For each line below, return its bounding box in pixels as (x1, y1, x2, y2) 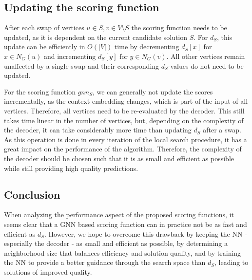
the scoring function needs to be (131, 22, 227, 33)
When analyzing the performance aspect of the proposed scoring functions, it (4, 209, 234, 220)
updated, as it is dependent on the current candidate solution (4, 32, 188, 42)
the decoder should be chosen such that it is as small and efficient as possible (4, 153, 234, 163)
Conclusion (4, 187, 60, 202)
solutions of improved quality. (4, 266, 92, 277)
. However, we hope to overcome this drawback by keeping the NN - (44, 228, 247, 239)
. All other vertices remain (166, 51, 245, 61)
